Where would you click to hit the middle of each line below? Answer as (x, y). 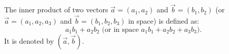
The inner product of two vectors (56, 10)
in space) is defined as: (164, 21)
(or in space (120, 30)
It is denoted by (29, 40)
